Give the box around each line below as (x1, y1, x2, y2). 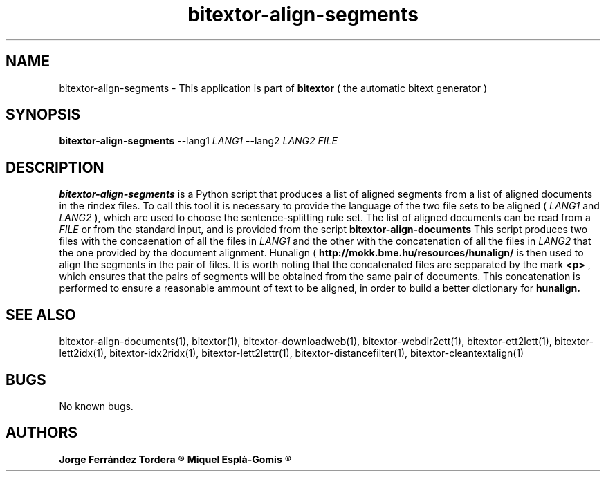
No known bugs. (59, 400, 134, 412)
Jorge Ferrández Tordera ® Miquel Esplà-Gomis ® (59, 453, 292, 465)
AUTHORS (6, 424, 78, 442)
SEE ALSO (6, 306, 76, 324)
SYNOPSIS (6, 106, 81, 124)
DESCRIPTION (6, 158, 104, 176)
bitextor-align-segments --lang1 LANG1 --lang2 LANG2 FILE (59, 135, 338, 147)
